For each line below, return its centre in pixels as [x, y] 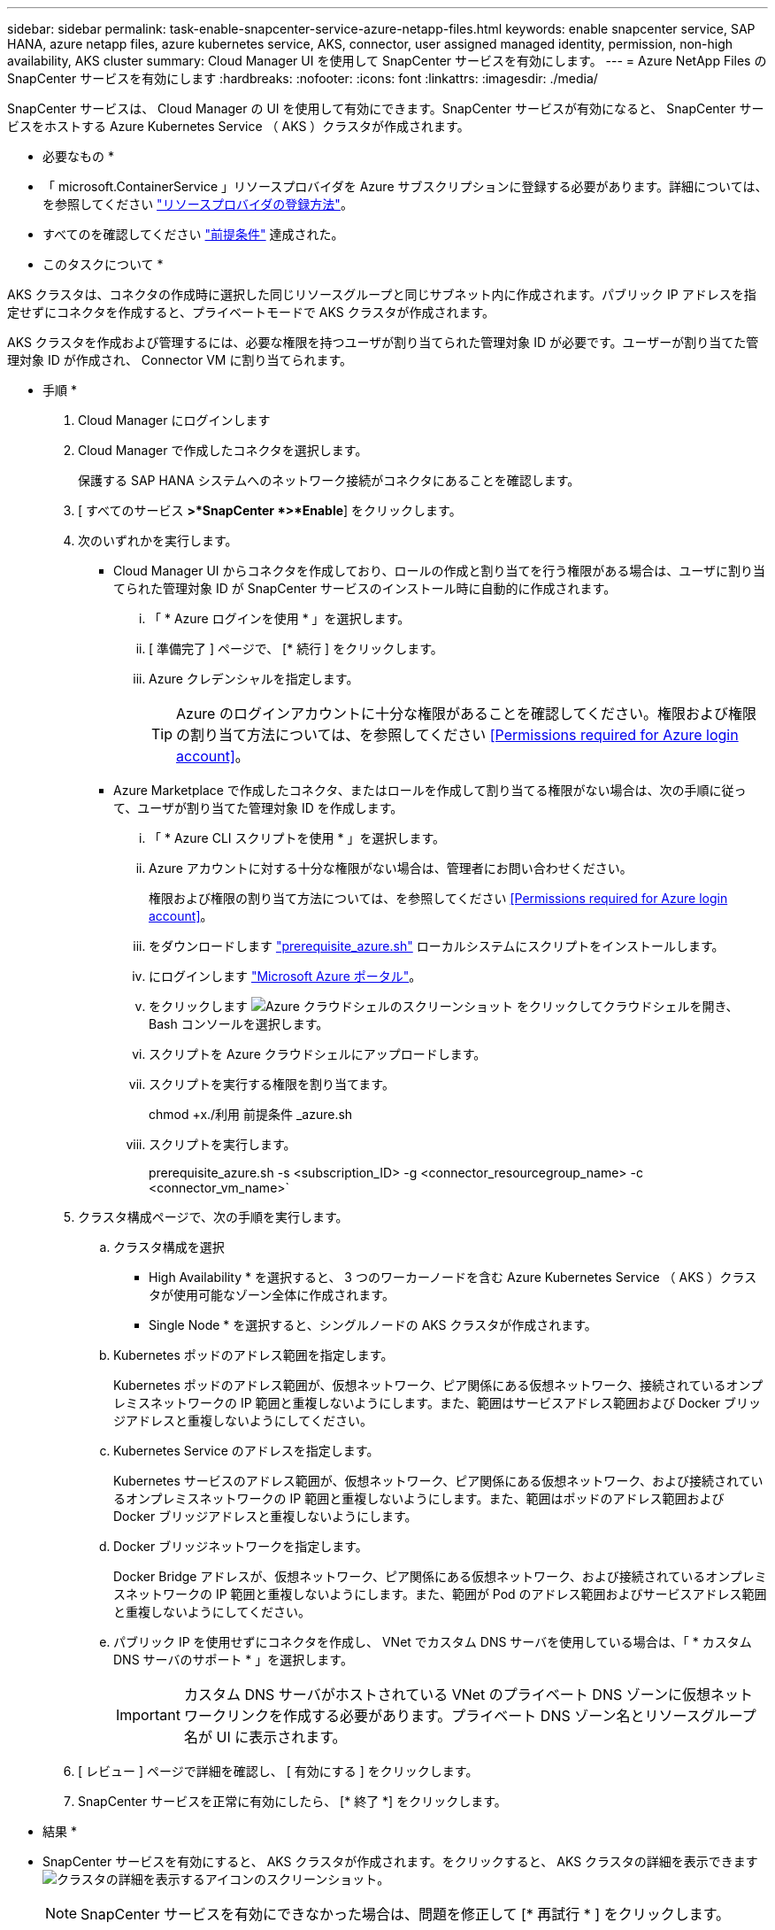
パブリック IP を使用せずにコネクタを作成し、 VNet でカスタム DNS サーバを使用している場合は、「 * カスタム [433, 1642]
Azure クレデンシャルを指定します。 [254, 679]
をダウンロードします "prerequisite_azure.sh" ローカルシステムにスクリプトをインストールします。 [437, 946]
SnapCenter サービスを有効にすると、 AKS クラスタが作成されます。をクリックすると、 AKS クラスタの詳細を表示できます [400, 1861]
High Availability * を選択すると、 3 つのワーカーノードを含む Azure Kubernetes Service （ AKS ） [434, 1277]
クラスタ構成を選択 [169, 1247]
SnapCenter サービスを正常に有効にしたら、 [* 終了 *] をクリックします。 [292, 1801]
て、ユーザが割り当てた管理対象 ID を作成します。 [258, 808]
